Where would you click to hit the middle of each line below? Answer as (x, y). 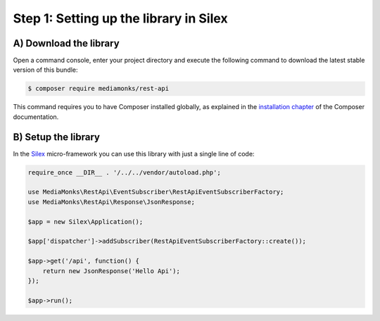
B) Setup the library (56, 137)
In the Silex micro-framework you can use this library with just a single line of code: (134, 153)
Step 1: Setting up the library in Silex (120, 18)
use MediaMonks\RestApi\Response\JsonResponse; (111, 202)
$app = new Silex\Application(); (85, 221)
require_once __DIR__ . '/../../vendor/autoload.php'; (124, 172)
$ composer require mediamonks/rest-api (98, 89)
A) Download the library (66, 43)
